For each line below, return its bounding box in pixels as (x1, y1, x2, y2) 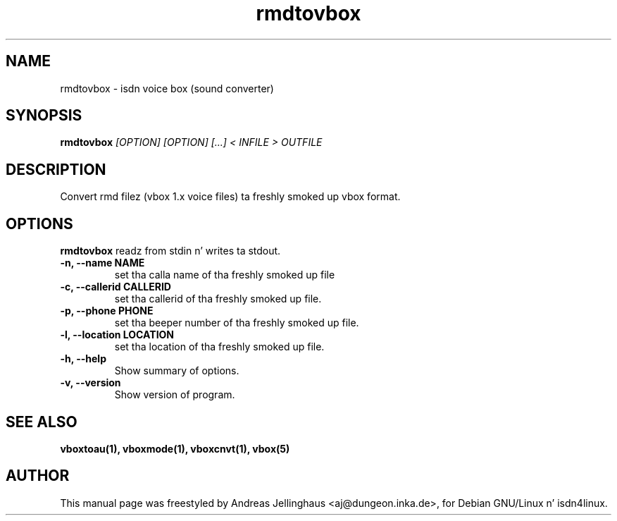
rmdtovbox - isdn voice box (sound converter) (60, 82, 274, 94)
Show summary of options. (114, 364, 239, 377)
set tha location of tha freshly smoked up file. (114, 341, 325, 353)
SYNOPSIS (6, 106, 82, 125)
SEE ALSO (6, 412, 77, 431)
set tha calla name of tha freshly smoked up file (114, 269, 335, 281)
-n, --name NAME (60, 257, 145, 269)
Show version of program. (114, 388, 235, 401)
